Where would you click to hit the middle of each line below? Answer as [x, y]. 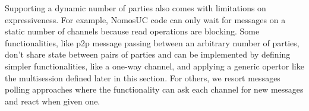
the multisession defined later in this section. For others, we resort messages [143, 77]
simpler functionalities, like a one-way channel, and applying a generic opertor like [154, 66]
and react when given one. [53, 101]
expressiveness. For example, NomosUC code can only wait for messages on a [145, 19]
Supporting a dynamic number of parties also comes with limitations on [135, 8]
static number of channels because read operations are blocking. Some [132, 31]
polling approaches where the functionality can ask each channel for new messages [154, 89]
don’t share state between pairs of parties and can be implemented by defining [148, 54]
